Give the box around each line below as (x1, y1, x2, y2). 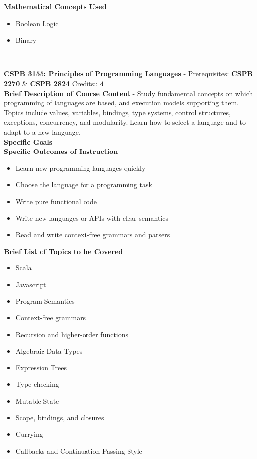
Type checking (15, 379, 59, 389)
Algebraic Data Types (15, 346, 83, 356)
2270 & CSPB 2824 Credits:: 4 (4, 78, 104, 88)
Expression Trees (15, 362, 67, 372)
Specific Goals (4, 136, 53, 147)
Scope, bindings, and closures (15, 412, 104, 422)
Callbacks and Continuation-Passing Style (15, 445, 142, 456)
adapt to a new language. (4, 126, 81, 137)
